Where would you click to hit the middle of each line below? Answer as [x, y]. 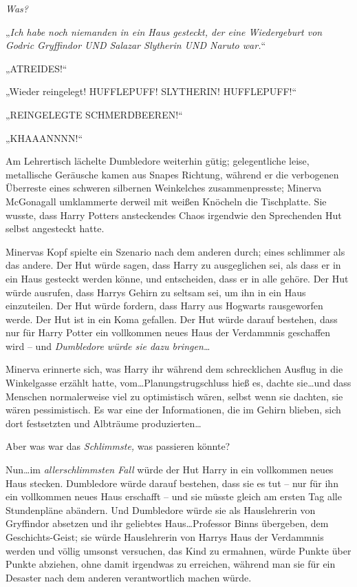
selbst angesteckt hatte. [55, 228]
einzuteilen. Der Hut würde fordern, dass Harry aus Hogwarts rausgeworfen [164, 306]
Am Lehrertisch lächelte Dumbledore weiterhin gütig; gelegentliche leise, [158, 161]
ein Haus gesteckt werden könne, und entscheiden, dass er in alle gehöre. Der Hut [177, 278]
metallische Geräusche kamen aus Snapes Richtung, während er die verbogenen [172, 174]
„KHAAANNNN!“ [44, 137]
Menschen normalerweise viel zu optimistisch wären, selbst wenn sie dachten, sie [174, 396]
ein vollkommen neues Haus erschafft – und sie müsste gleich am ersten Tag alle [174, 496]
